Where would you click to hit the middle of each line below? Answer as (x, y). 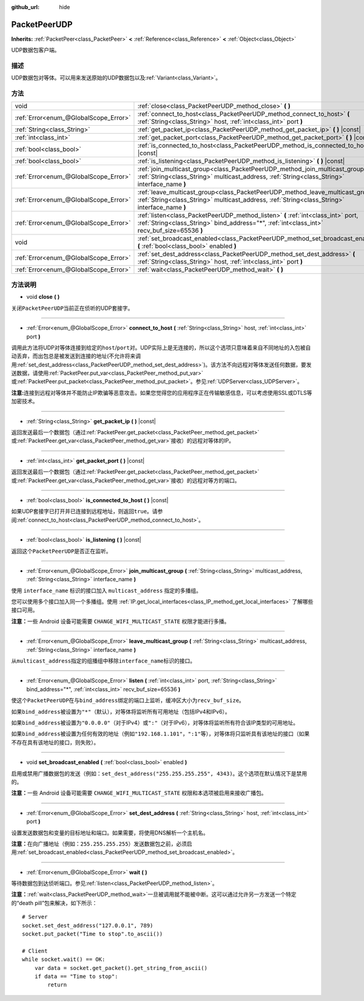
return (57, 985)
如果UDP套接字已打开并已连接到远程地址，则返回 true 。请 (84, 511)
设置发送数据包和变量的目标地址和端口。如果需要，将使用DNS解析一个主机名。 (110, 833)
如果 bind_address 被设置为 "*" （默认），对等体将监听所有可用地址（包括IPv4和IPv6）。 (121, 711)
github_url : (25, 7)
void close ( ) (43, 297)
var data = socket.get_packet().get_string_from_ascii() (121, 968)
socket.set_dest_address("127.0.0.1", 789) (88, 925)
